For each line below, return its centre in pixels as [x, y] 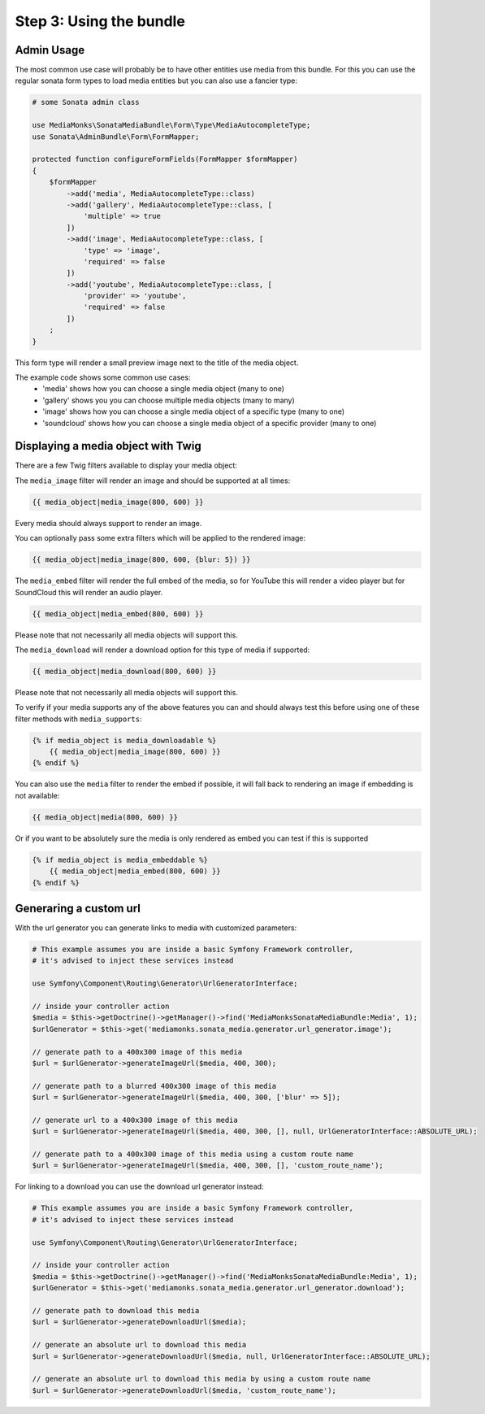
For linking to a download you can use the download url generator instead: [139, 1186]
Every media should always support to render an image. [108, 523]
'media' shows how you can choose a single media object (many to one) [163, 389]
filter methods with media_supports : [78, 719]
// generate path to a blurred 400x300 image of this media [154, 1086]
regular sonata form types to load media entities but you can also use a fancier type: [156, 80]
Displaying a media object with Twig [108, 446]
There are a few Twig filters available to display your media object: [126, 466]
